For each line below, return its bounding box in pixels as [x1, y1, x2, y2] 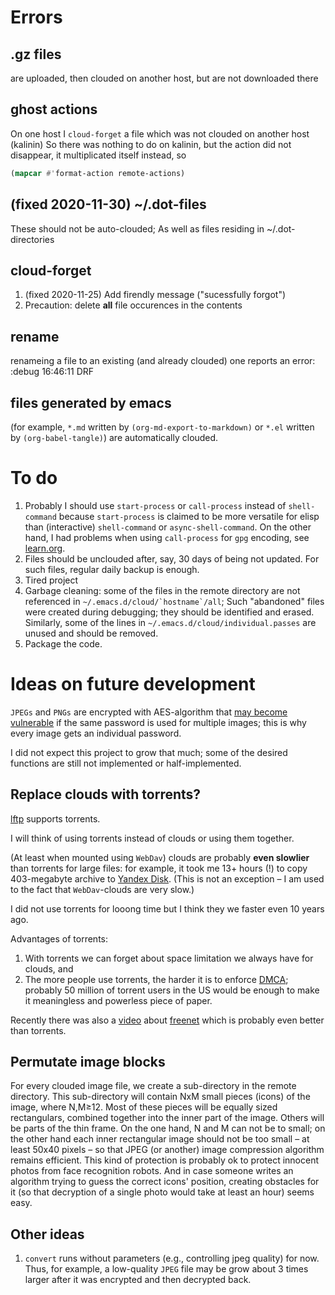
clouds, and [24, 962, 74, 975]
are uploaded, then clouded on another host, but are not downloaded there [10, 72, 319, 84]
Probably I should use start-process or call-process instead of [24, 499, 287, 511]
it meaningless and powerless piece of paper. [24, 994, 213, 1006]
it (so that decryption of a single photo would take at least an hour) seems [10, 1186, 315, 1198]
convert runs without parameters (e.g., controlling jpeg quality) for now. [24, 1252, 320, 1265]
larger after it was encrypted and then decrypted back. [24, 1274, 252, 1286]
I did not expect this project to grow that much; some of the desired [10, 746, 288, 758]
